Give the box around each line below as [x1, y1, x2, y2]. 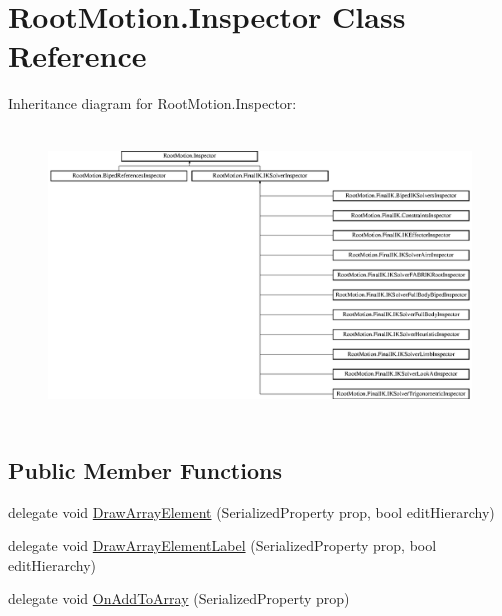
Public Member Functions [8, 454, 282, 485]
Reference [8, 35, 147, 76]
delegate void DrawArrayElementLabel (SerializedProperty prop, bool [8, 535, 437, 556]
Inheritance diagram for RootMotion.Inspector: [8, 93, 297, 114]
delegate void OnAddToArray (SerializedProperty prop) [8, 588, 350, 609]
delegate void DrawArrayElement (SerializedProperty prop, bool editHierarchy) [8, 501, 495, 522]
